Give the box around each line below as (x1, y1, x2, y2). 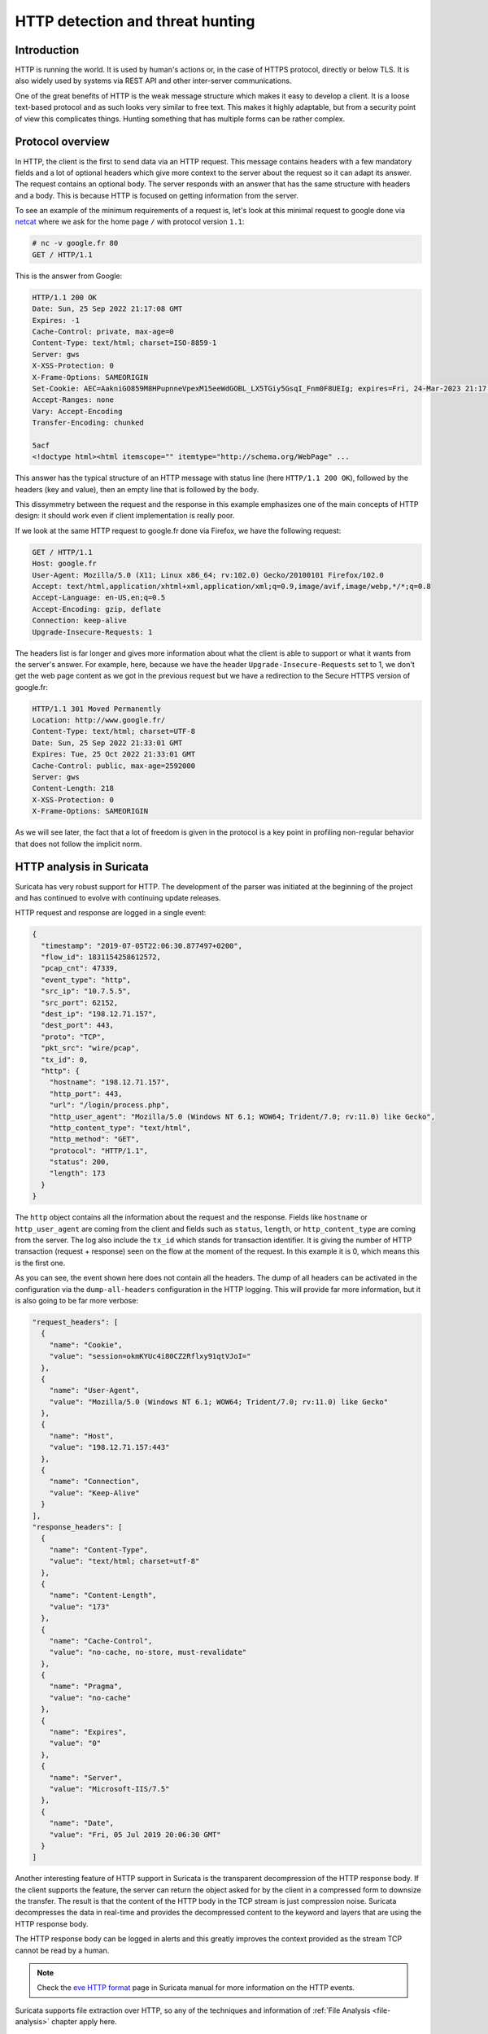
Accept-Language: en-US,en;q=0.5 (32, 593, 166, 602)
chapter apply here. (51, 2017, 117, 2027)
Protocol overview (15, 135, 110, 149)
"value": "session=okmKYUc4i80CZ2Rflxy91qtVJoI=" (49, 1351, 251, 1361)
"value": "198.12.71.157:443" (49, 1443, 170, 1452)
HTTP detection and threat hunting (15, 12, 255, 30)
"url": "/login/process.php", (49, 1101, 170, 1110)
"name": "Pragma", (49, 1682, 123, 1691)
